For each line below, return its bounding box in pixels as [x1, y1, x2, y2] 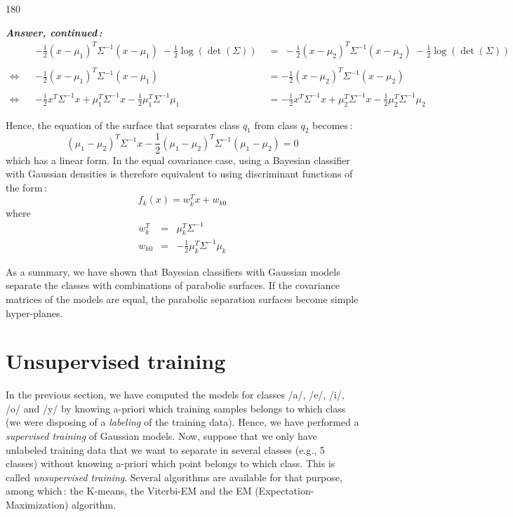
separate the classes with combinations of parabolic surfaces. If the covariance [6, 278, 340, 293]
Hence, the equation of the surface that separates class [6, 117, 240, 132]
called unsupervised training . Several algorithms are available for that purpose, [6, 469, 342, 484]
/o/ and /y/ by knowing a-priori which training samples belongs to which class [6, 401, 346, 415]
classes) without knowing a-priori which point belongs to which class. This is [6, 456, 335, 471]
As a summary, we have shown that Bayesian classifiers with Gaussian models [6, 264, 340, 278]
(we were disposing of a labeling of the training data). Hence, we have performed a [6, 415, 359, 429]
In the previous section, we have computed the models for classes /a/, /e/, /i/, [6, 387, 345, 402]
